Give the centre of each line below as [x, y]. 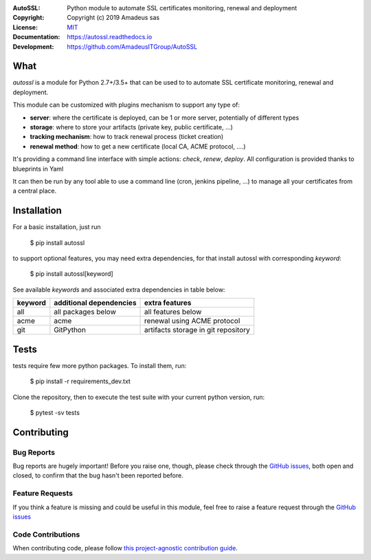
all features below [173, 312]
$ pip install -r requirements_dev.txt [80, 381]
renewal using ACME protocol [192, 321]
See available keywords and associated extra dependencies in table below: [119, 290]
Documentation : [36, 37]
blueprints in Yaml [38, 169]
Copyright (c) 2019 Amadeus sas [113, 18]
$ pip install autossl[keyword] [71, 274]
